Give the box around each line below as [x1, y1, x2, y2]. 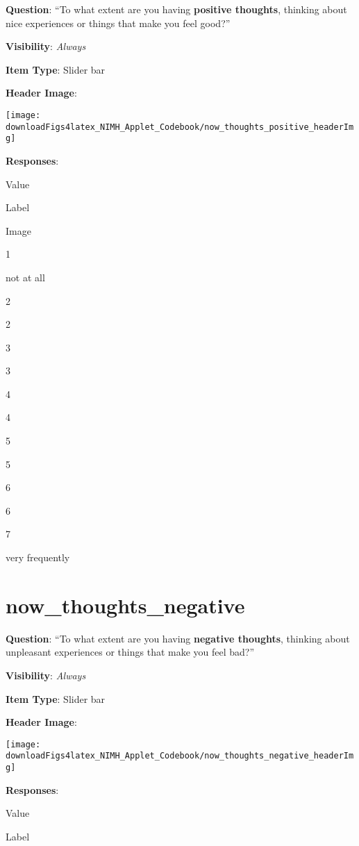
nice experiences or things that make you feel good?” [6, 15, 231, 30]
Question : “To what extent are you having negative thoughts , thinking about [6, 631, 350, 645]
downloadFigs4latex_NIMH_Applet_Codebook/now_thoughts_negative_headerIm [6, 751, 354, 761]
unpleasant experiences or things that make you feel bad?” [6, 645, 255, 659]
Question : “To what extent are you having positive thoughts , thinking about [6, 2, 347, 16]
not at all [6, 269, 45, 284]
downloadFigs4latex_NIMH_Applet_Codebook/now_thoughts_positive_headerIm [6, 122, 354, 132]
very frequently [6, 550, 70, 565]
